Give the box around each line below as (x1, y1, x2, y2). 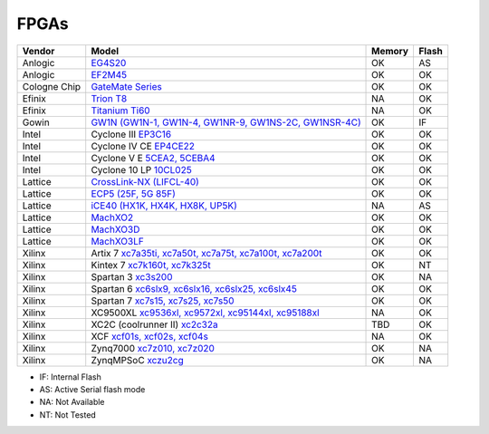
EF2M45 (91, 68, 127, 81)
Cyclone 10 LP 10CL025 (91, 163, 192, 176)
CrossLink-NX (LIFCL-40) (91, 175, 199, 188)
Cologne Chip (22, 80, 81, 92)
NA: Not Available (39, 397, 105, 408)
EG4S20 (91, 56, 127, 69)
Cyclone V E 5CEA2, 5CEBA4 (91, 151, 216, 164)
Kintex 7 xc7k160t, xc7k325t (91, 258, 212, 271)
